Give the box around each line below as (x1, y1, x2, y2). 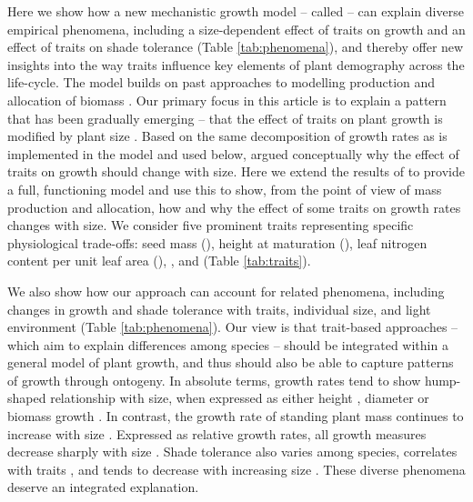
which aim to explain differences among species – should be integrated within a (7, 335, 448, 354)
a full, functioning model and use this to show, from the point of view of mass (7, 179, 442, 198)
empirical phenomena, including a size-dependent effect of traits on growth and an (7, 19, 466, 38)
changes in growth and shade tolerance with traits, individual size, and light (7, 299, 431, 318)
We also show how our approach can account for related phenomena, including (7, 281, 445, 300)
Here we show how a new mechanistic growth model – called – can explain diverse (7, 2, 464, 20)
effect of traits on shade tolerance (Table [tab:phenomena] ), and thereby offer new (7, 37, 464, 56)
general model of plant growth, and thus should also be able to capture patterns (7, 353, 454, 372)
